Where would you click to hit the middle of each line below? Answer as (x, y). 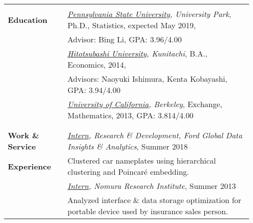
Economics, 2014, (97, 65)
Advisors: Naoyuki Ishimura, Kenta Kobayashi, (147, 79)
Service (22, 146)
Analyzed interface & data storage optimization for (154, 200)
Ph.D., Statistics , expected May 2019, (132, 25)
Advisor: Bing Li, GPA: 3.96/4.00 (125, 39)
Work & (24, 135)
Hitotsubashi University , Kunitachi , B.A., (137, 53)
